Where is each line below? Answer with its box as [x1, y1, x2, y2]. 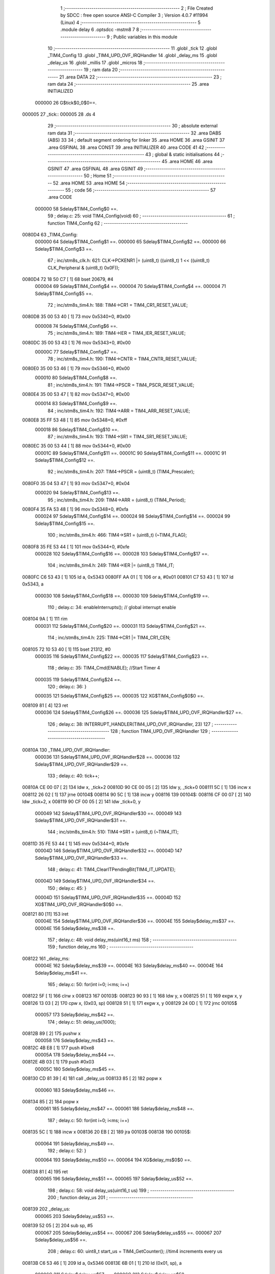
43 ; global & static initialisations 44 [145, 151, 220, 157]
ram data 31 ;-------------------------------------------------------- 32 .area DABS [47, 130, 222, 136]
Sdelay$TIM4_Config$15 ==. [35, 520, 95, 526]
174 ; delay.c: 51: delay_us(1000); [47, 1019, 117, 1025]
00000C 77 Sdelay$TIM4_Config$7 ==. [35, 349, 118, 355]
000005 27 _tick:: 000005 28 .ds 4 [22, 111, 96, 117]
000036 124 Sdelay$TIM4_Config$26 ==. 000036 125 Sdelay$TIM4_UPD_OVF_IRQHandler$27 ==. [35, 709, 243, 715]
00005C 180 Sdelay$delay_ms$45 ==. [35, 1066, 116, 1072]
